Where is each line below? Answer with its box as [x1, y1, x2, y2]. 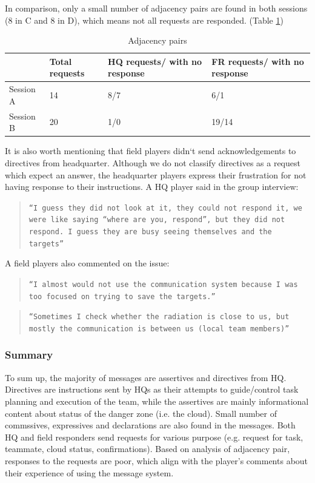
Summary [5, 347, 53, 362]
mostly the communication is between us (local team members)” [28, 324, 290, 333]
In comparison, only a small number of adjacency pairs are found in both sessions [5, 2, 308, 14]
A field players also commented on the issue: [5, 257, 170, 269]
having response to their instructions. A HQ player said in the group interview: [5, 180, 299, 193]
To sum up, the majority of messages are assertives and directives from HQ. [5, 371, 287, 383]
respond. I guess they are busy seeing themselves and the [28, 228, 272, 237]
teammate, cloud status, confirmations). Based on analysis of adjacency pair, [5, 442, 290, 455]
